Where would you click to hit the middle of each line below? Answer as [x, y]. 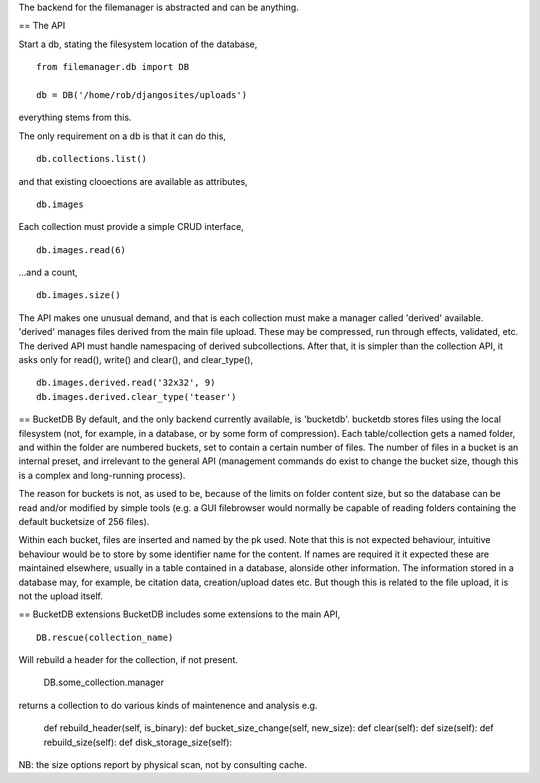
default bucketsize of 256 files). [84, 521]
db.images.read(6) [81, 249]
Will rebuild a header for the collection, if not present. [128, 660]
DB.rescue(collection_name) [105, 637]
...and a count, [48, 272]
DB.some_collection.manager [104, 682]
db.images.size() [78, 295]
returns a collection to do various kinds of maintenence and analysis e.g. [168, 705]
